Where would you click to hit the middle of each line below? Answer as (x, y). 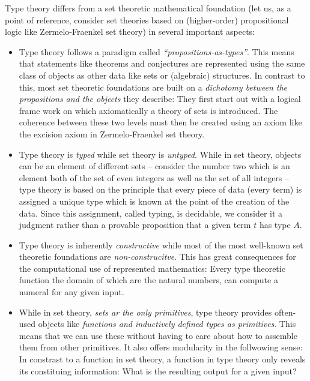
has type (275, 225)
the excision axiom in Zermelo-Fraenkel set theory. (112, 133)
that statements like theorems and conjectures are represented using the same (162, 63)
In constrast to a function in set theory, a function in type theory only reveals (162, 359)
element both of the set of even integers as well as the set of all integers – (154, 177)
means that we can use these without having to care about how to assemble (158, 335)
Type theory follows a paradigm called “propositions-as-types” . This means (157, 51)
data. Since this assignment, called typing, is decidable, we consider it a (151, 213)
